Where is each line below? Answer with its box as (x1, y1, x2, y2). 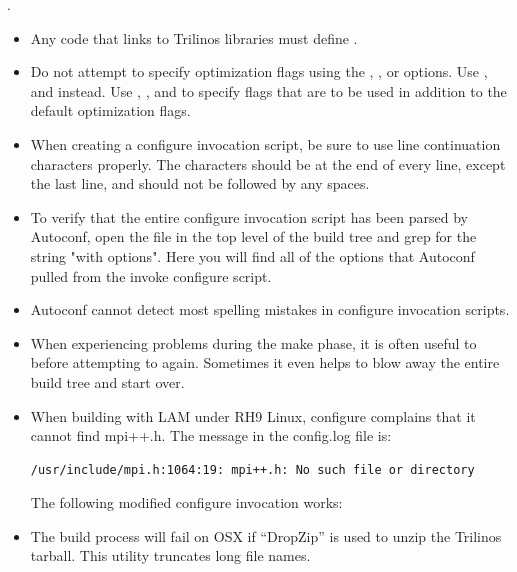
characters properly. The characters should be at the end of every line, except (30, 153, 506, 174)
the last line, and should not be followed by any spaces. (30, 173, 370, 194)
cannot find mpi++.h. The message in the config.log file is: (30, 425, 392, 446)
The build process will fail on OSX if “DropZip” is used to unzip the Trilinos (30, 525, 502, 546)
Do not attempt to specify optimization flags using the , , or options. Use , (30, 61, 488, 82)
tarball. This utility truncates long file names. (30, 545, 311, 566)
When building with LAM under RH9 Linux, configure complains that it (30, 405, 476, 426)
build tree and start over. (30, 371, 185, 392)
